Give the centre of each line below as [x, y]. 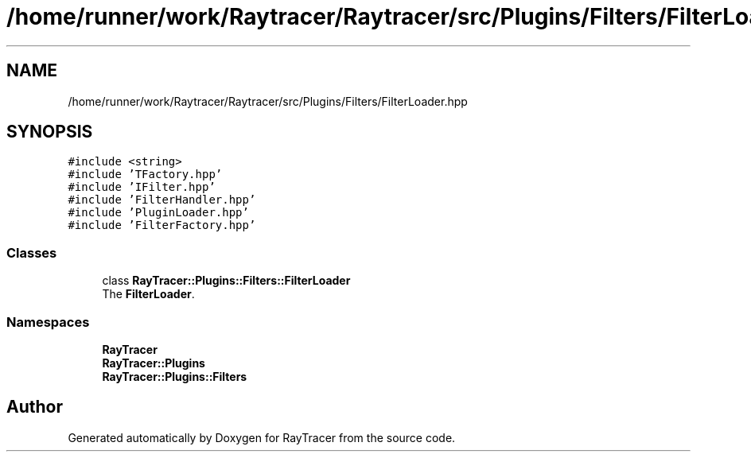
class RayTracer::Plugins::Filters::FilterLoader [226, 281]
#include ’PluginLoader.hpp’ [158, 213]
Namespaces [48, 322]
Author [35, 407]
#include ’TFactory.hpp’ [145, 175]
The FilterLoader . [148, 294]
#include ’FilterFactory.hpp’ [162, 225]
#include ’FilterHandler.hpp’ [162, 200]
